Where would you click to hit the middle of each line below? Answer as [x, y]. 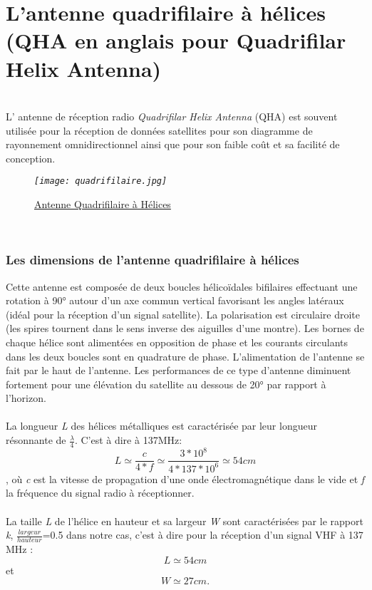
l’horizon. [26, 398]
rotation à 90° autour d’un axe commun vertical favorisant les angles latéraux [175, 300]
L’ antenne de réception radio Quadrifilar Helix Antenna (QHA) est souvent [172, 117]
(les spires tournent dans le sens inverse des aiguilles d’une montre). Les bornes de [185, 328]
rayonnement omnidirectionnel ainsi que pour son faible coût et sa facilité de [173, 144]
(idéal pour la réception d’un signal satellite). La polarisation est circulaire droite [183, 314]
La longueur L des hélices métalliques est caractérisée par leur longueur [161, 426]
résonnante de [36, 440]
